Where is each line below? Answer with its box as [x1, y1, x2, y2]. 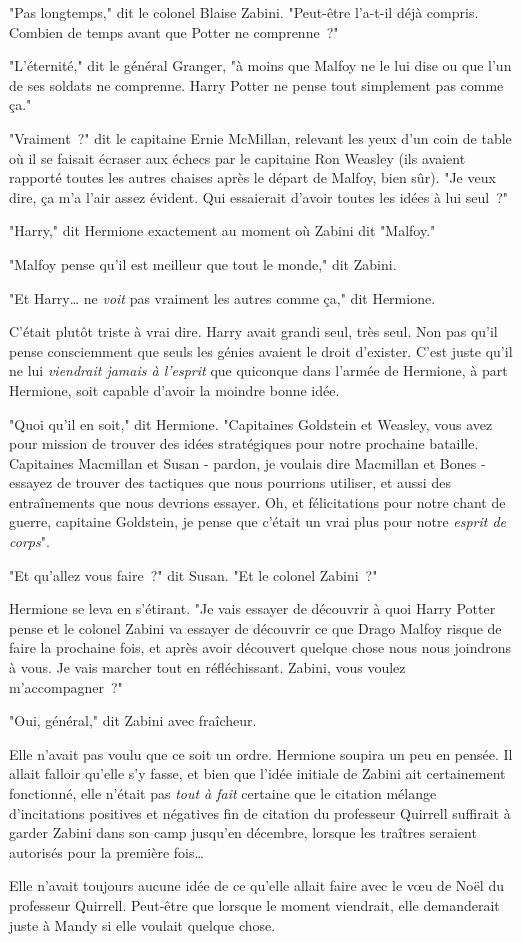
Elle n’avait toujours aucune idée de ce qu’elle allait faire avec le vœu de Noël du [9, 875, 504, 896]
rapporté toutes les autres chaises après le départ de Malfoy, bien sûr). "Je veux [9, 167, 496, 188]
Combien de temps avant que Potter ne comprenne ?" [9, 21, 339, 42]
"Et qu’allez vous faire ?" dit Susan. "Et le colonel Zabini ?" [9, 564, 378, 585]
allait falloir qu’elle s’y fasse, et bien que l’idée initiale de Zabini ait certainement [9, 763, 506, 784]
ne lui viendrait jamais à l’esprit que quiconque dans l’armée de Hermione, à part [9, 360, 508, 381]
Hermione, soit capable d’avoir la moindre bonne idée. [9, 379, 340, 400]
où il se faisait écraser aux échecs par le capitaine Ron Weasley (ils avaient [9, 147, 466, 168]
